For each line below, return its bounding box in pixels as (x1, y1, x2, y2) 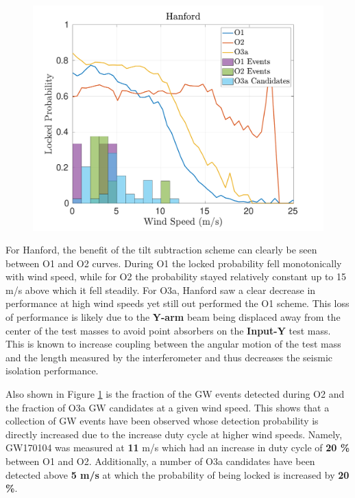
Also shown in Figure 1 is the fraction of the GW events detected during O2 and (5, 387, 345, 401)
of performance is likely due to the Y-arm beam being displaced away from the (5, 310, 341, 324)
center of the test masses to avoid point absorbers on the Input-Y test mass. (5, 323, 331, 337)
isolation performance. (5, 363, 99, 378)
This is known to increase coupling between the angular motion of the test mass (5, 337, 341, 351)
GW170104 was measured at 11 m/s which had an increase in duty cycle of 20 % (5, 440, 350, 455)
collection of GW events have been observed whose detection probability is (5, 414, 319, 428)
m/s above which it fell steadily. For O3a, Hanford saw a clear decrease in (5, 282, 316, 297)
